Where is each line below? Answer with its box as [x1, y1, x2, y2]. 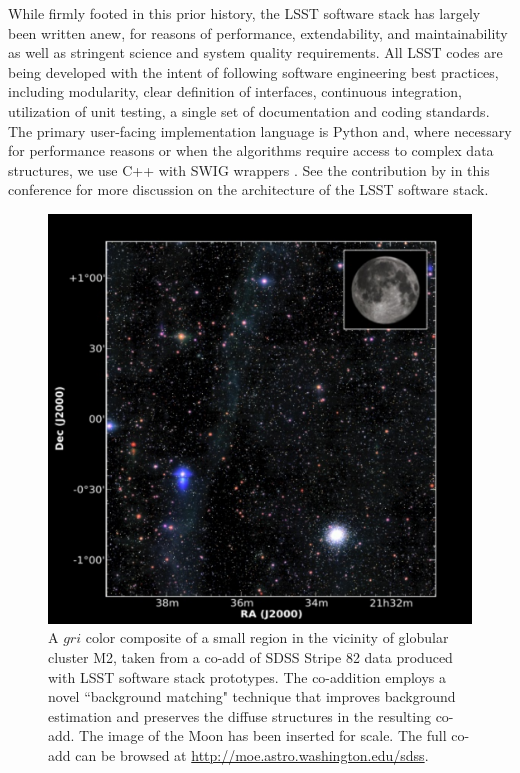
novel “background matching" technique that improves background [48, 686, 456, 707]
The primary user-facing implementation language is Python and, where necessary [8, 120, 512, 141]
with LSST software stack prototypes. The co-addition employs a [48, 666, 447, 687]
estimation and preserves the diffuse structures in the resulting [48, 705, 431, 726]
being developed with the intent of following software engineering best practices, [8, 61, 499, 82]
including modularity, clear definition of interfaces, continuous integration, [8, 81, 462, 102]
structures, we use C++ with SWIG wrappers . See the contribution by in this [8, 159, 490, 180]
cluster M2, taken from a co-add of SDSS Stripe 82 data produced [48, 647, 453, 668]
